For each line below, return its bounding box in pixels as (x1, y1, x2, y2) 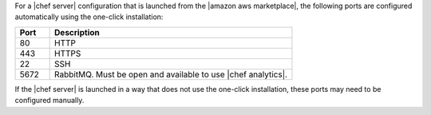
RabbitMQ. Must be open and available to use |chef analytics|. (54, 69, 287, 80)
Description (54, 26, 100, 38)
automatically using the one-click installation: (14, 12, 164, 22)
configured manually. (14, 96, 85, 105)
